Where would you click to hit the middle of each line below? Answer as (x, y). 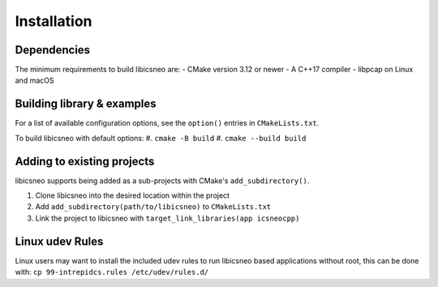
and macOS (34, 80)
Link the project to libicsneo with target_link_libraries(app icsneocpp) (167, 218)
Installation (54, 21)
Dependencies (53, 50)
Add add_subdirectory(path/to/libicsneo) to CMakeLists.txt (153, 207)
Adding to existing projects (85, 161)
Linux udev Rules (59, 241)
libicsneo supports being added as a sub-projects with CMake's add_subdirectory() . (162, 180)
